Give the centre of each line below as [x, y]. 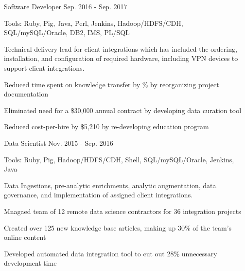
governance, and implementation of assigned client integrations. [98, 195]
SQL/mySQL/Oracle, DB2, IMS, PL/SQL [67, 32]
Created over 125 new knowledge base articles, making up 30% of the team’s [118, 227]
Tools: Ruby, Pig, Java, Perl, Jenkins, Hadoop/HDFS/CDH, [94, 23]
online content [25, 237]
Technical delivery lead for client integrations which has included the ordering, [121, 48]
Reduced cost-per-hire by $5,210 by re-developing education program [106, 126]
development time [30, 263]
